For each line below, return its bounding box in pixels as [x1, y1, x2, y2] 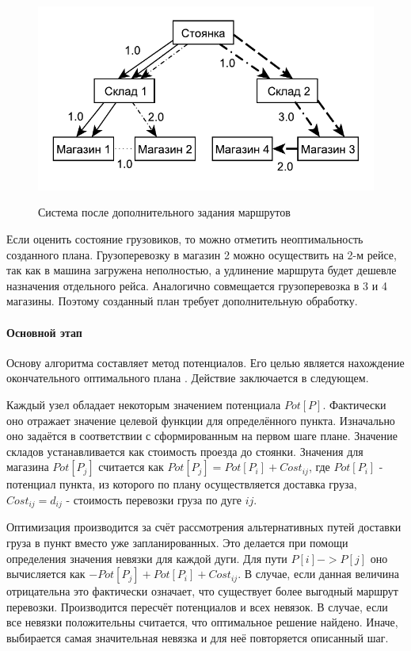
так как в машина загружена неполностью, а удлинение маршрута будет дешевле [6, 262, 397, 278]
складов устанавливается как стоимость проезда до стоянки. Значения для [6, 442, 363, 459]
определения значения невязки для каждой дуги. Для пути [6, 550, 287, 566]
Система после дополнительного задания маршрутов [38, 204, 291, 220]
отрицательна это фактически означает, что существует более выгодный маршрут [6, 583, 398, 599]
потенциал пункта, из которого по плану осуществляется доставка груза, [6, 476, 357, 492]
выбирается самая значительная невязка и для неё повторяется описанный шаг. [6, 629, 389, 645]
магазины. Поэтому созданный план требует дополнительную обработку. [6, 293, 358, 309]
